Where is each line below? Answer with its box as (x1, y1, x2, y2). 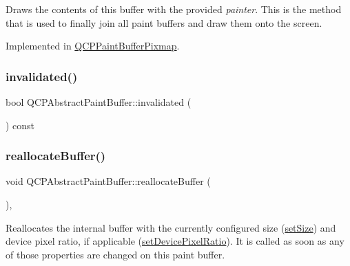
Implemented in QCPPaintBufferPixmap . (6, 38, 180, 53)
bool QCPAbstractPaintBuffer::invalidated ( (6, 95, 192, 109)
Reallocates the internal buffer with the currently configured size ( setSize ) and (6, 220, 336, 234)
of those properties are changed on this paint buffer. (6, 247, 225, 261)
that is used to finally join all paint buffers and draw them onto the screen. (6, 15, 322, 30)
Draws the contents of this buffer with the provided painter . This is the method (6, 2, 342, 16)
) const (6, 118, 35, 132)
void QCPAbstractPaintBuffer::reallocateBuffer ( (6, 174, 211, 188)
